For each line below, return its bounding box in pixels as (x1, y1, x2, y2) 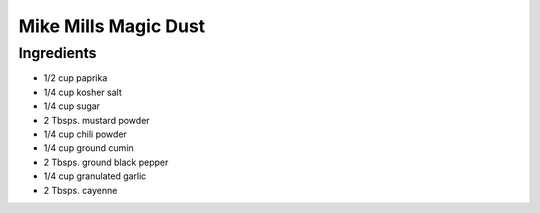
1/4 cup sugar (43, 100, 100, 112)
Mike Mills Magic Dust (18, 15, 206, 37)
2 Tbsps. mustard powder (43, 114, 150, 126)
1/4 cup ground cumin (43, 142, 134, 154)
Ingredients (18, 44, 97, 62)
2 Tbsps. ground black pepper (43, 156, 169, 168)
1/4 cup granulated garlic (43, 170, 147, 182)
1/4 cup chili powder (43, 128, 127, 140)
